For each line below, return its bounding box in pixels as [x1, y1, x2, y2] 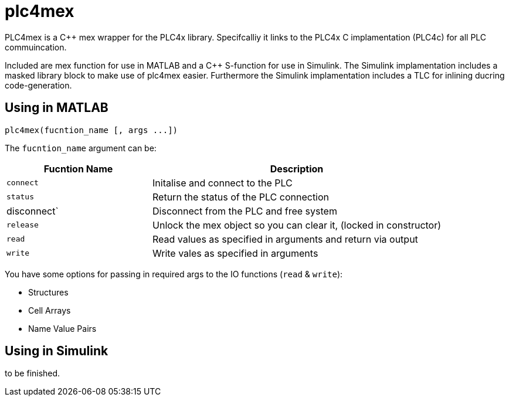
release [6, 220, 39, 230]
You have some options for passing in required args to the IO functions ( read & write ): [5, 269, 343, 279]
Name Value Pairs [28, 323, 97, 334]
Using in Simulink [5, 344, 108, 359]
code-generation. [5, 80, 72, 90]
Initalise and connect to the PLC [152, 176, 293, 189]
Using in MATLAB [5, 100, 108, 115]
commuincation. [5, 42, 67, 52]
